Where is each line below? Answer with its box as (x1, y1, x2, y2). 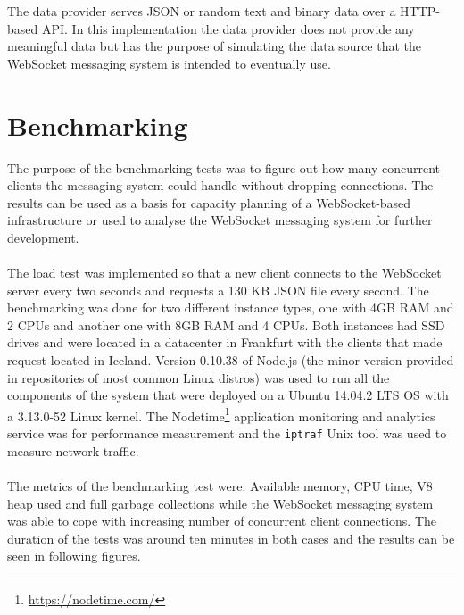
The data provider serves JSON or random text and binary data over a (7, 2, 396, 20)
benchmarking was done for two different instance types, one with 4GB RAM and (7, 298, 454, 317)
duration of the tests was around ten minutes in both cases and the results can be (7, 528, 455, 547)
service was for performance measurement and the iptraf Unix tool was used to (7, 424, 447, 443)
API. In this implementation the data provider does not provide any (41, 19, 415, 37)
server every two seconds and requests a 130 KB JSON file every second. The (7, 280, 429, 299)
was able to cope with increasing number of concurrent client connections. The (7, 511, 437, 530)
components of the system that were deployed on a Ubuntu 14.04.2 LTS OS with (7, 386, 449, 404)
